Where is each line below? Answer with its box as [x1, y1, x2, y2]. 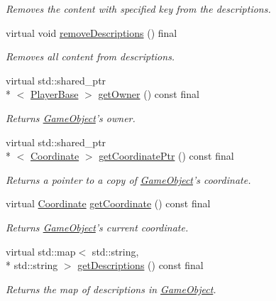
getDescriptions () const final [77, 258, 204, 273]
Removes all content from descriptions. [6, 49, 175, 64]
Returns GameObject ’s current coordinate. [6, 219, 189, 234]
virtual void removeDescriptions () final [6, 25, 177, 40]
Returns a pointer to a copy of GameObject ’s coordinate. [6, 172, 251, 187]
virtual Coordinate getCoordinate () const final [6, 196, 211, 211]
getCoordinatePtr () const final [99, 148, 234, 163]
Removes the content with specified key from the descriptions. [6, 1, 271, 16]
